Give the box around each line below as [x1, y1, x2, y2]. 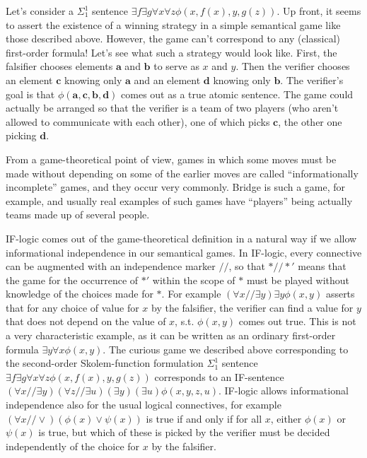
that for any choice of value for [6, 300, 139, 315]
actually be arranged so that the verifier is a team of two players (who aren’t [6, 100, 339, 115]
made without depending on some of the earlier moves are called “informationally [6, 165, 359, 180]
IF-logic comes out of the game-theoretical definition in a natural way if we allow [6, 230, 357, 245]
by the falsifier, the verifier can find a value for [151, 300, 354, 315]
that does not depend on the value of [6, 314, 166, 329]
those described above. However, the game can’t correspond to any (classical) [6, 31, 340, 46]
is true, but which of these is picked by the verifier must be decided [38, 425, 330, 440]
